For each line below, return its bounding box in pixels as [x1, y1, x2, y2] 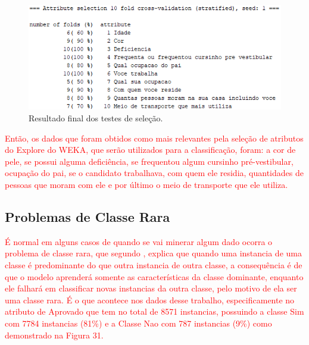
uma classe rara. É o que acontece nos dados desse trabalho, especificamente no [5, 293, 295, 306]
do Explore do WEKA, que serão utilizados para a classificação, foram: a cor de [5, 143, 296, 156]
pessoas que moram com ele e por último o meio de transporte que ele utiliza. [5, 178, 288, 190]
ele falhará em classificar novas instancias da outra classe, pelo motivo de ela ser [5, 282, 297, 294]
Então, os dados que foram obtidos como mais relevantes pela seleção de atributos [5, 131, 304, 144]
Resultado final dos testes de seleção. [29, 111, 163, 124]
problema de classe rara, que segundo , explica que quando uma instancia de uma [5, 247, 302, 259]
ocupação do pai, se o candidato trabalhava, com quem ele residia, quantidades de [5, 167, 304, 179]
